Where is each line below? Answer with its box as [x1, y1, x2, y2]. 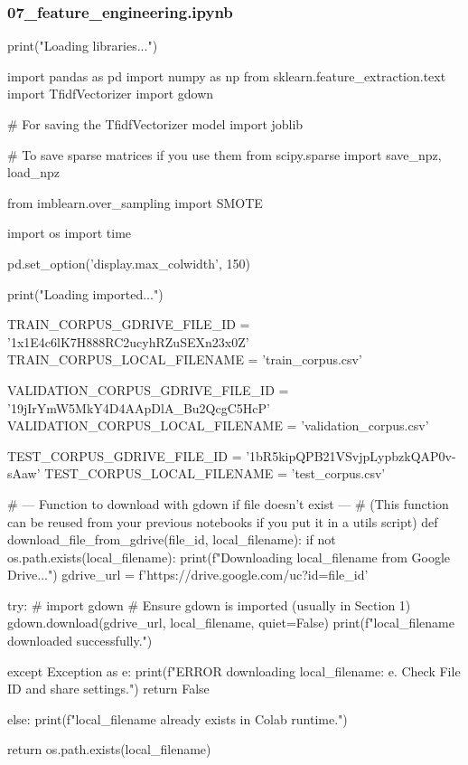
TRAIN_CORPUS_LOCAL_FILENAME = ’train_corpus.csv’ [7, 350, 362, 369]
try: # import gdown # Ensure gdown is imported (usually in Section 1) [7, 595, 411, 614]
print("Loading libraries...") [7, 36, 158, 55]
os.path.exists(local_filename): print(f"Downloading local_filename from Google [7, 547, 451, 566]
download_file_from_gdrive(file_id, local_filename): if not [7, 530, 336, 549]
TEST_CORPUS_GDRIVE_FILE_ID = [7, 446, 242, 465]
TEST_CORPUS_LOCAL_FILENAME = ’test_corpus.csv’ [44, 464, 386, 483]
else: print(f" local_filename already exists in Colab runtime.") [7, 709, 348, 728]
